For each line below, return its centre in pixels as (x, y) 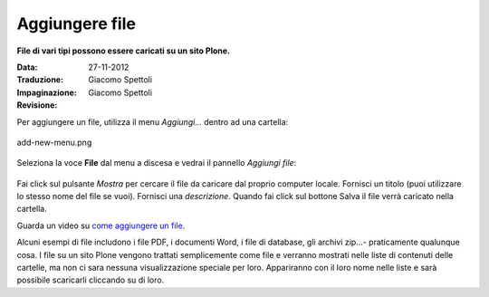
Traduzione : (40, 80)
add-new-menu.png (54, 142)
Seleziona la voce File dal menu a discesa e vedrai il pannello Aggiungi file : (157, 163)
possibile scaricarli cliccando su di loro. (91, 280)
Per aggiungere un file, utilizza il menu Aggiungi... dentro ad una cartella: (153, 121)
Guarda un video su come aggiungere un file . (101, 225)
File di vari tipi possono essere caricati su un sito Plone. (124, 51)
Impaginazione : (47, 92)
